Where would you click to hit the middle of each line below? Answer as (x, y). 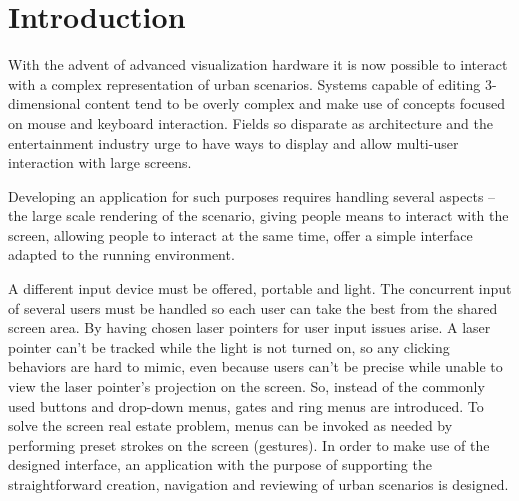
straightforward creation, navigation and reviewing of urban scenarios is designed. (258, 484)
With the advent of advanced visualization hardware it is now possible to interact (258, 64)
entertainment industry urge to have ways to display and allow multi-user (233, 142)
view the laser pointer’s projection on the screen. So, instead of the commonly (246, 386)
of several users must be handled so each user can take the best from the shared (253, 307)
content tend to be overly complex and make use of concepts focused (295, 103)
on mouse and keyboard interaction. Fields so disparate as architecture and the (250, 122)
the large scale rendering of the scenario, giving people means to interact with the (258, 215)
